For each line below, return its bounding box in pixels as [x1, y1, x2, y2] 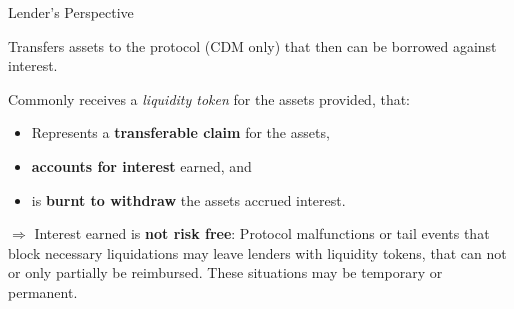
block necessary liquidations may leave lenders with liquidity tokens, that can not [8, 242, 507, 263]
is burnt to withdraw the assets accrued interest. [31, 189, 346, 210]
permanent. [8, 281, 78, 302]
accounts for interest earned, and [31, 155, 252, 176]
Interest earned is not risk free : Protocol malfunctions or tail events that [34, 223, 490, 244]
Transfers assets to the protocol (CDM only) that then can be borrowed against [8, 35, 497, 56]
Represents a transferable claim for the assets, [31, 122, 330, 143]
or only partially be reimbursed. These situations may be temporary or [8, 262, 443, 283]
